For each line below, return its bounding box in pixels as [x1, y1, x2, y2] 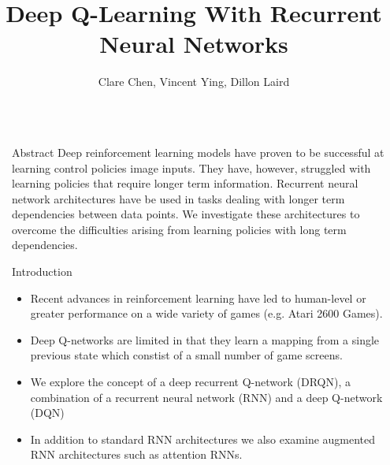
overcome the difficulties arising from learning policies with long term [12, 221, 347, 237]
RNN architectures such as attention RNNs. [30, 446, 243, 463]
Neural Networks [99, 28, 288, 60]
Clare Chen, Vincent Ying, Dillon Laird [98, 73, 290, 90]
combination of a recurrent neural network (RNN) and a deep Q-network [30, 389, 383, 405]
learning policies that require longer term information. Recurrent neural [12, 175, 358, 192]
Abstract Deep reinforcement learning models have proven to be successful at [12, 143, 384, 160]
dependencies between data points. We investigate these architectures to [12, 206, 360, 222]
